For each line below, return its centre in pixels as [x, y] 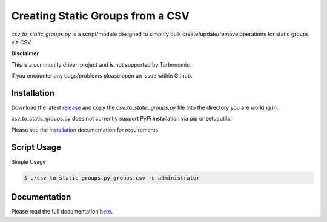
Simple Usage [29, 161]
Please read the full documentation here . [62, 212]
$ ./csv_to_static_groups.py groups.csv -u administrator [112, 178]
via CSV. [22, 42]
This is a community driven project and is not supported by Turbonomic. [101, 64]
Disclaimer [25, 53]
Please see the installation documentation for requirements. [85, 130]
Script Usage [36, 147]
